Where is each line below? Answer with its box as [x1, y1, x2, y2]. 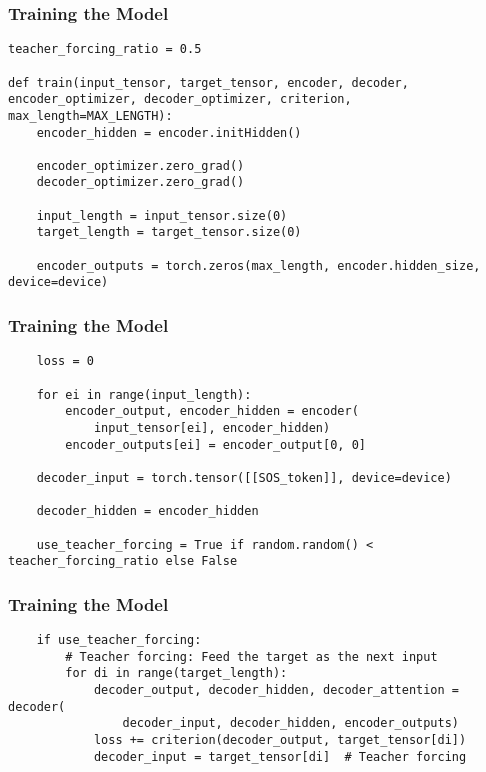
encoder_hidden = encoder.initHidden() [36, 125, 302, 140]
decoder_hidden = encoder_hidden [36, 504, 259, 519]
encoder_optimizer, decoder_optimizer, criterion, [8, 92, 352, 107]
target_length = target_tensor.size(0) [36, 225, 302, 240]
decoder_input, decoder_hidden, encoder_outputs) [122, 716, 460, 731]
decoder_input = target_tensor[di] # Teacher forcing [93, 749, 467, 764]
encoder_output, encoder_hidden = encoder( [65, 404, 359, 419]
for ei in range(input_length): [36, 387, 252, 402]
